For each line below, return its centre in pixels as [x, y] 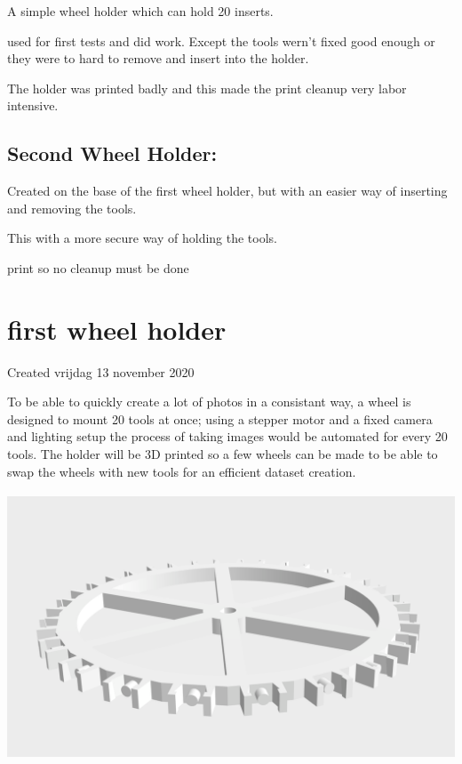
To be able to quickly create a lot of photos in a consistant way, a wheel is [209, 402]
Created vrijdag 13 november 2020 [101, 371]
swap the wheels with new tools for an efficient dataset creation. [182, 471]
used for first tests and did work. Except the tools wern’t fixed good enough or [221, 40]
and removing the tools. [72, 208]
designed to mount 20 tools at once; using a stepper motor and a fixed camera [220, 418]
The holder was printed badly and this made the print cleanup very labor [207, 88]
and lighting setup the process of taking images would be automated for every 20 [227, 436]
